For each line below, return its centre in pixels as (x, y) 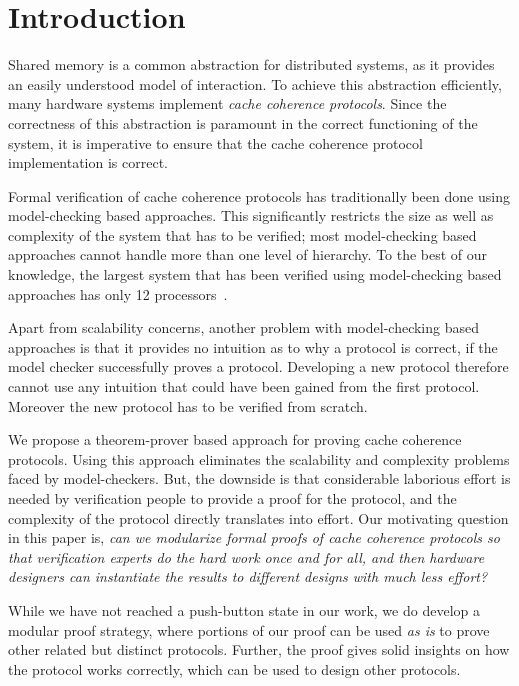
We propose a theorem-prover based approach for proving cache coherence (235, 439)
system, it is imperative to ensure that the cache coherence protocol (215, 142)
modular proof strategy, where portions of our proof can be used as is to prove (249, 629)
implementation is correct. (88, 162)
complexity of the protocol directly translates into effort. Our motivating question (258, 517)
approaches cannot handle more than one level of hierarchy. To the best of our (248, 254)
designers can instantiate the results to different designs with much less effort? (248, 576)
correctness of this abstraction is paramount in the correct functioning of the (243, 122)
